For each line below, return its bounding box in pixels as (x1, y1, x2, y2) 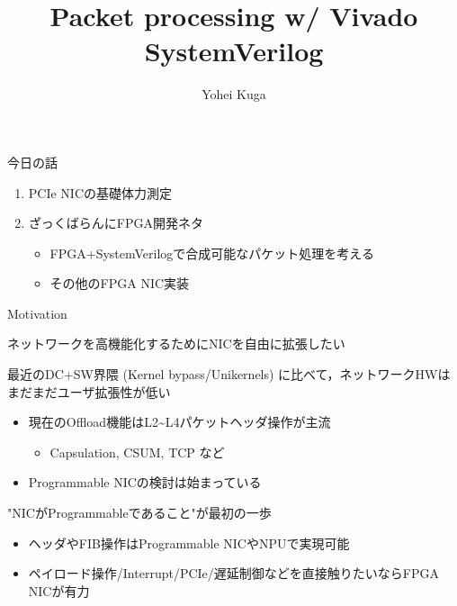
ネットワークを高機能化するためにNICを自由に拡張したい (7, 334, 345, 353)
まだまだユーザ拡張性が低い (7, 382, 171, 401)
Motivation (7, 303, 67, 322)
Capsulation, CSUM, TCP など (49, 442, 225, 461)
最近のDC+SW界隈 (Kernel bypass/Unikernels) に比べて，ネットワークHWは (7, 365, 451, 384)
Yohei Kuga (202, 85, 266, 104)
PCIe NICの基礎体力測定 (28, 183, 173, 202)
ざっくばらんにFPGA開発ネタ (28, 213, 203, 232)
